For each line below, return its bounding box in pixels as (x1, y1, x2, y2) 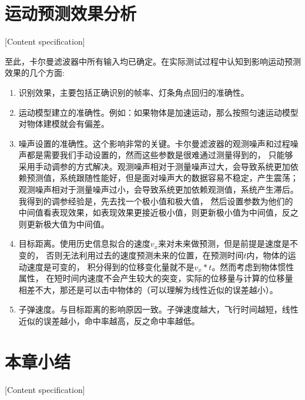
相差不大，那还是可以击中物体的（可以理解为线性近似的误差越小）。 (18, 283, 278, 295)
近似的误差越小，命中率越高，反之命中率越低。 (18, 315, 200, 327)
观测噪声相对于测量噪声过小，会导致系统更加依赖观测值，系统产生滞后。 (18, 183, 299, 196)
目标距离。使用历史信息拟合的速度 (18, 237, 150, 250)
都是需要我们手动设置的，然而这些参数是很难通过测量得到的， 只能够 (26, 149, 293, 161)
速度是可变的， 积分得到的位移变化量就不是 (26, 260, 195, 273)
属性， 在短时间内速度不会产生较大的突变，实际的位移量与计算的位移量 (18, 272, 293, 284)
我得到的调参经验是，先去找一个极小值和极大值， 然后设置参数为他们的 (18, 194, 293, 207)
